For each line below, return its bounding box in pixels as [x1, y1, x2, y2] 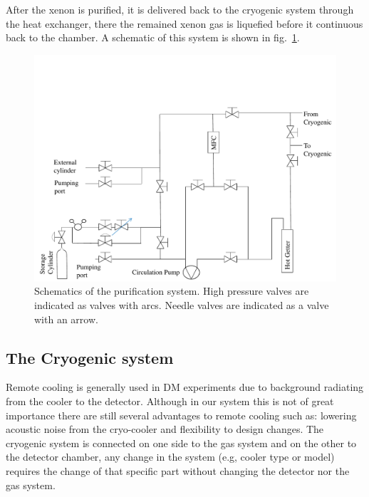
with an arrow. [34, 311, 98, 326]
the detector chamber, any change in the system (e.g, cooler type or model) [6, 449, 335, 464]
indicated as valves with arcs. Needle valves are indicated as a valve [34, 297, 329, 312]
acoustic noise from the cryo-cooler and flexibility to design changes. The [6, 422, 324, 436]
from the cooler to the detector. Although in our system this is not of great [6, 393, 334, 408]
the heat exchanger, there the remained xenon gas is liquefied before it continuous [6, 16, 363, 31]
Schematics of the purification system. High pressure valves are [34, 283, 309, 298]
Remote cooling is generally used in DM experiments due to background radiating [6, 380, 364, 394]
